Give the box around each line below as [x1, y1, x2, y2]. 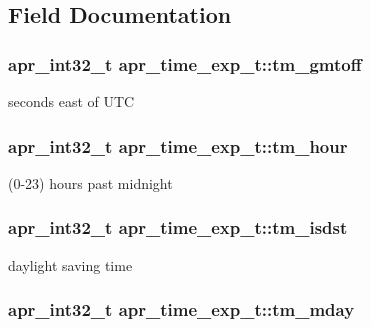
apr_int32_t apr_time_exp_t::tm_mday [8, 297, 355, 322]
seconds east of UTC [8, 91, 135, 111]
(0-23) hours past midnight [8, 172, 173, 193]
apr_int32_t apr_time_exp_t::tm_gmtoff [8, 51, 362, 76]
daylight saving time [8, 254, 133, 275]
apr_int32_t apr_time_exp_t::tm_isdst [8, 215, 348, 240]
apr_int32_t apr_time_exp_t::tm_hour [8, 133, 348, 158]
